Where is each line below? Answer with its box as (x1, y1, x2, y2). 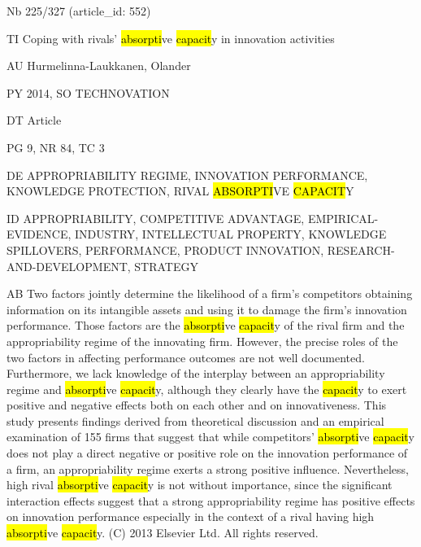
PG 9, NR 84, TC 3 (7, 138, 105, 155)
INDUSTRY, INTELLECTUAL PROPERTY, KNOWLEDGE (75, 225, 387, 243)
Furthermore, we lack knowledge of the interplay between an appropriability (7, 365, 385, 382)
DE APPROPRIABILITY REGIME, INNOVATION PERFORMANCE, (7, 166, 368, 183)
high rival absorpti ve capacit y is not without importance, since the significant (7, 476, 393, 493)
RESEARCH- (327, 241, 395, 258)
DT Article (7, 112, 62, 129)
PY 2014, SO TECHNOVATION (7, 84, 170, 101)
